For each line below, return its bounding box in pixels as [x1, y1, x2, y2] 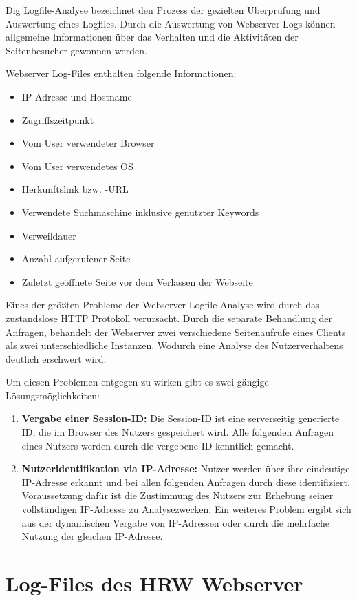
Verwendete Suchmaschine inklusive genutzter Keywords [21, 204, 259, 219]
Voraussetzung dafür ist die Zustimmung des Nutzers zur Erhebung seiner [21, 488, 334, 503]
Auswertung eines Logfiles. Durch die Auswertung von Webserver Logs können [6, 16, 336, 30]
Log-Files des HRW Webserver [6, 569, 303, 597]
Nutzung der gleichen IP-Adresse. [21, 529, 163, 543]
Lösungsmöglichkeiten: [6, 388, 100, 402]
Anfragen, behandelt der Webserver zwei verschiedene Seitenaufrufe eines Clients [6, 324, 346, 339]
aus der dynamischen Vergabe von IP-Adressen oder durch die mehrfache [21, 515, 329, 529]
